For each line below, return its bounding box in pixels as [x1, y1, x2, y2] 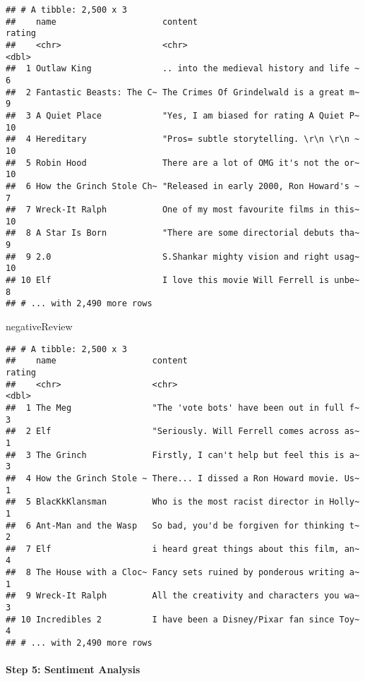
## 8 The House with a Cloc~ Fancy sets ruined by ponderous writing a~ [6, 567, 360, 578]
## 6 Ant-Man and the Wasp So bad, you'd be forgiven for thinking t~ [6, 520, 360, 531]
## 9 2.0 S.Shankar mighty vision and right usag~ [6, 251, 360, 262]
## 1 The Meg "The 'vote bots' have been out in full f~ [6, 402, 360, 413]
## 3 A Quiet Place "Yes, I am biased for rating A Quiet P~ [6, 110, 360, 121]
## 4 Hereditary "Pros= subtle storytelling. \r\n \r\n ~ [6, 134, 360, 145]
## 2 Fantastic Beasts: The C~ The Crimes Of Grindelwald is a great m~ [6, 87, 360, 97]
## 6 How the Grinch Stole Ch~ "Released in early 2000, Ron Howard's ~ [6, 181, 360, 191]
